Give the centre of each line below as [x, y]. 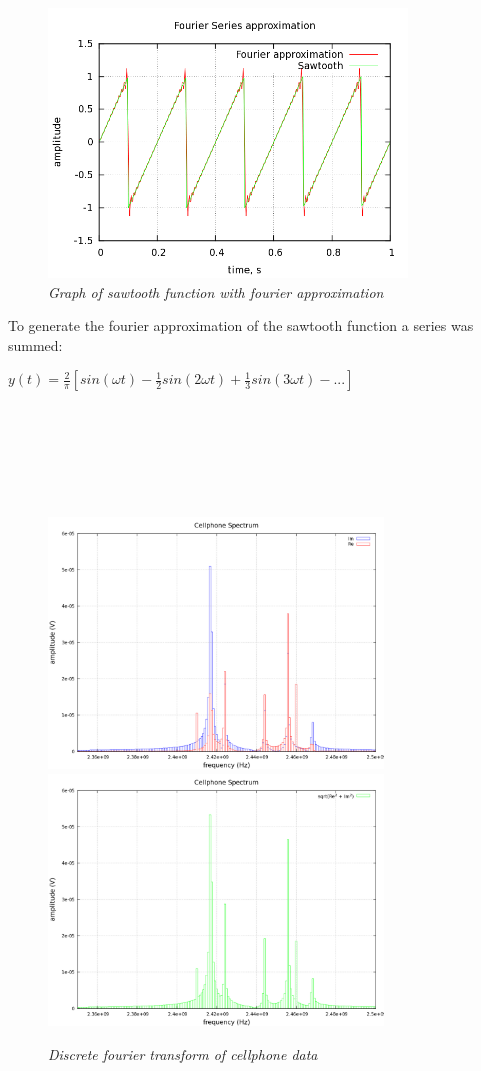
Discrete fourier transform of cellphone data [183, 1053]
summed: [35, 344]
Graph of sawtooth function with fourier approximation [216, 291]
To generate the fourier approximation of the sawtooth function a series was [241, 325]
